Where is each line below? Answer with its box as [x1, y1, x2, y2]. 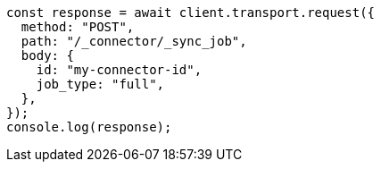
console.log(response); [6, 120, 172, 134]
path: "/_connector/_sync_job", [21, 34, 247, 48]
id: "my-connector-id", [36, 63, 203, 77]
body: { [21, 48, 74, 63]
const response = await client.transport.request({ [6, 5, 376, 20]
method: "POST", [21, 20, 135, 34]
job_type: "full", [36, 77, 165, 91]
